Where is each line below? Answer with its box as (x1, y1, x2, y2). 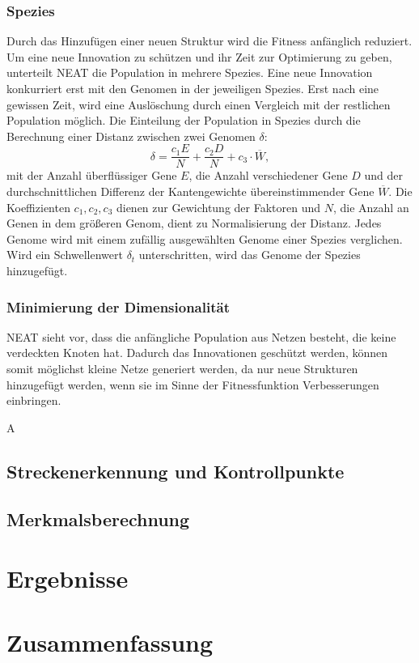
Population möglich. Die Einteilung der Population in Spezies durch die (6, 112, 361, 129)
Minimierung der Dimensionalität (6, 296, 230, 317)
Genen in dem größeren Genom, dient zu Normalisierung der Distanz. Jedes (6, 215, 382, 232)
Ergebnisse (6, 562, 129, 595)
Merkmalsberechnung (6, 506, 190, 531)
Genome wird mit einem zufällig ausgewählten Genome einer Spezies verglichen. (6, 230, 403, 247)
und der (364, 167, 404, 184)
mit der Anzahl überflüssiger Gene (6, 167, 177, 184)
